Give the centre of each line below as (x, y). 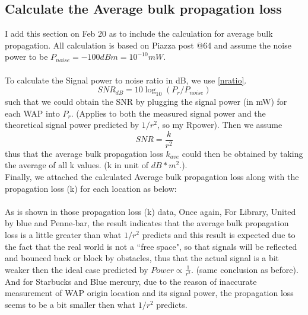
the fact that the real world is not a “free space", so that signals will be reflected (151, 246)
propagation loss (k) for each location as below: (91, 188)
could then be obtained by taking (242, 153)
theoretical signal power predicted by (72, 125)
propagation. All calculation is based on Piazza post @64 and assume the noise (148, 45)
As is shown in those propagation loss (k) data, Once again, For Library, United (150, 211)
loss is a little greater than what (63, 234)
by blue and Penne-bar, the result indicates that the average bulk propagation (147, 223)
